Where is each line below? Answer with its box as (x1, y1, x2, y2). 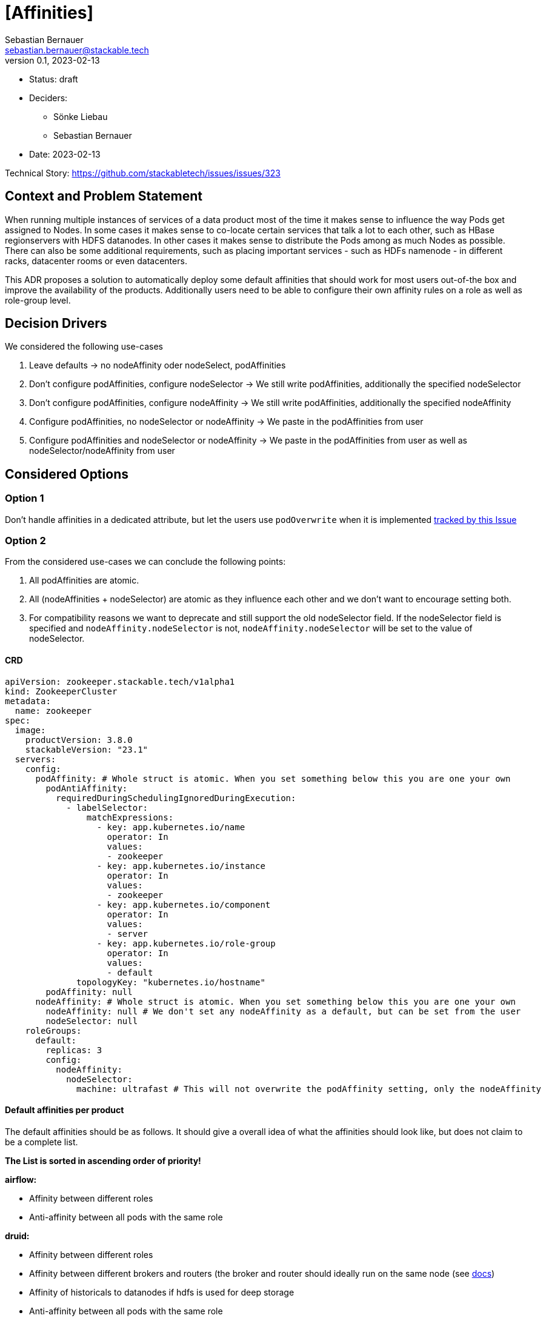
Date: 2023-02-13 (29, 148, 101, 159)
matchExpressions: (86, 812, 174, 822)
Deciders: (29, 92, 68, 103)
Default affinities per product (5, 1105, 124, 1116)
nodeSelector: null (45, 1016, 138, 1026)
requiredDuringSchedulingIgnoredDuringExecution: (56, 793, 296, 803)
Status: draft (29, 73, 78, 84)
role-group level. (5, 294, 71, 305)
